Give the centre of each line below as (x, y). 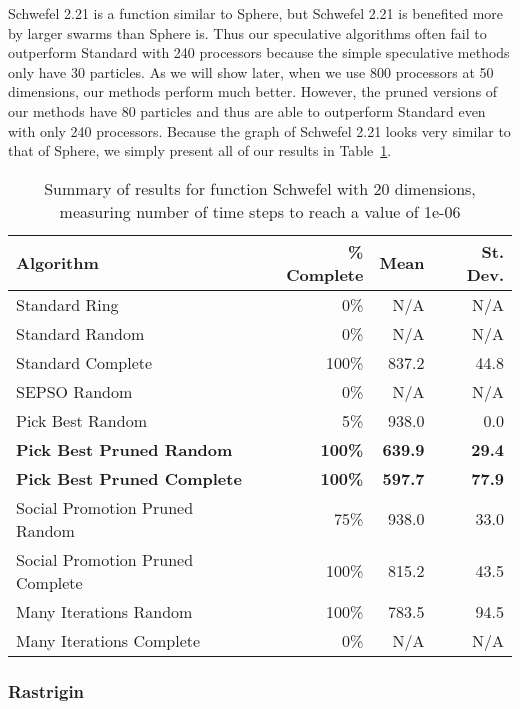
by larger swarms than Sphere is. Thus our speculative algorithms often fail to (247, 32)
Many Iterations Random (104, 611)
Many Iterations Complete (108, 640)
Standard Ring (67, 304)
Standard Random (80, 333)
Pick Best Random (81, 420)
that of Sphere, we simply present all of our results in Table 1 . (200, 150)
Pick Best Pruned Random (124, 449)
